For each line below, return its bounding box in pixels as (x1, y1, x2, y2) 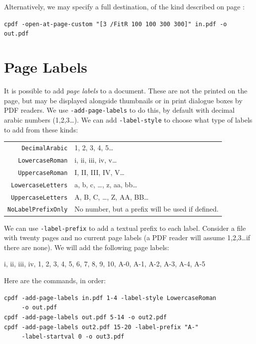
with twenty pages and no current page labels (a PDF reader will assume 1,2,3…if (4, 232, 251, 243)
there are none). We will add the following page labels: (4, 242, 170, 252)
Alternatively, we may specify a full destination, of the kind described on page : (4, 1, 245, 11)
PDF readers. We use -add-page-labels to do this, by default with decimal (4, 105, 235, 115)
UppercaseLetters (11, 194, 68, 201)
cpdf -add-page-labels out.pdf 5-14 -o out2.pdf (4, 313, 167, 321)
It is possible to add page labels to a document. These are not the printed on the (4, 86, 248, 96)
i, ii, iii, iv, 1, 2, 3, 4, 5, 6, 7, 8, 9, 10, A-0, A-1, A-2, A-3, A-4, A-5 (4, 258, 206, 269)
